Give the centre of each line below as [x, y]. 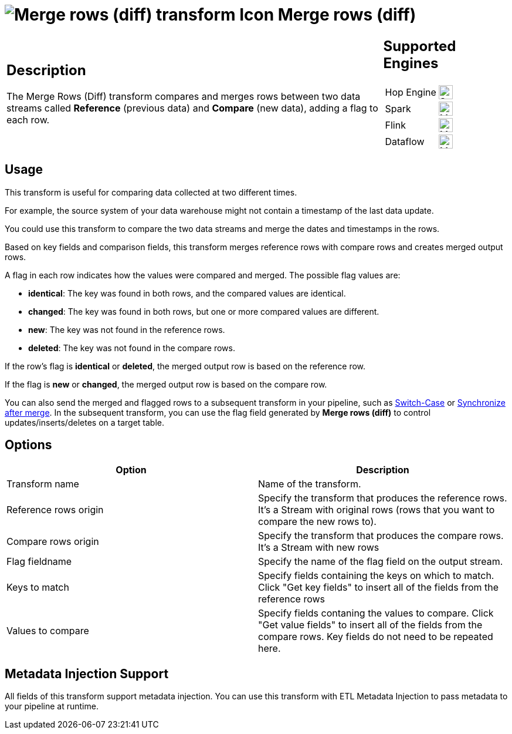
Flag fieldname [39, 562]
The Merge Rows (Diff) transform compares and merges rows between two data [184, 97]
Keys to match [38, 587]
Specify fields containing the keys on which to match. [376, 576]
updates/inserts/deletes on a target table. [85, 422]
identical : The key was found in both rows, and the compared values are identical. [187, 293]
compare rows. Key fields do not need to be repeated [376, 637]
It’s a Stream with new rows [319, 548]
